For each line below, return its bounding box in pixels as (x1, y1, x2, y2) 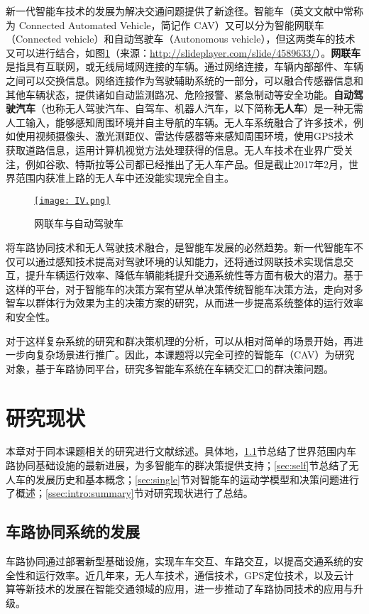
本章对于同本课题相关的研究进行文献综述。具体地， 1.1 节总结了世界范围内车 (6, 444, 356, 459)
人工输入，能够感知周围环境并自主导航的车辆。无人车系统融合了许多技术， (6, 114, 353, 129)
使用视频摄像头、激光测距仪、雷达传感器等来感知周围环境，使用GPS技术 (15, 128, 354, 143)
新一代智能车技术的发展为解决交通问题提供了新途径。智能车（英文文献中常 (6, 4, 353, 18)
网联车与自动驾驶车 (34, 216, 123, 231)
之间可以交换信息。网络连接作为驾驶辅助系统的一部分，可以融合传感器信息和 (6, 72, 363, 87)
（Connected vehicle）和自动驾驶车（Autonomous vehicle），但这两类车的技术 (6, 31, 356, 46)
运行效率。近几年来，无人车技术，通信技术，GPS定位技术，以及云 (35, 567, 344, 582)
